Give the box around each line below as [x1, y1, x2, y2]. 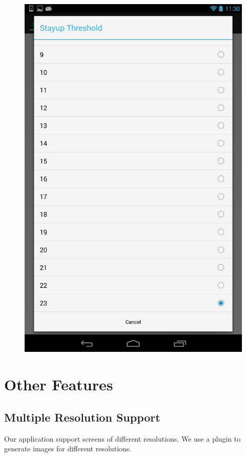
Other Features [4, 374, 113, 395]
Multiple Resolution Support [4, 409, 160, 425]
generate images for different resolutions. [4, 443, 132, 454]
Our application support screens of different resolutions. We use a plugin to [4, 433, 241, 444]
